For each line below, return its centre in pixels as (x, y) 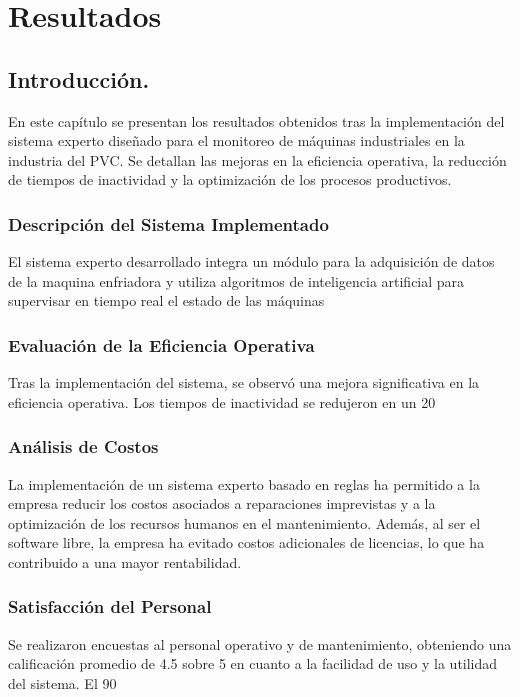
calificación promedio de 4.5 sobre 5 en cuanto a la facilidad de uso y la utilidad (253, 663)
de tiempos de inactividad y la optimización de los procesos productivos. (230, 179)
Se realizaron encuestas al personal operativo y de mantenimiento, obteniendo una (260, 643)
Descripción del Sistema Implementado (168, 223)
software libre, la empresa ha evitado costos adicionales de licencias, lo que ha (246, 542)
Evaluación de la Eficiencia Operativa (161, 344)
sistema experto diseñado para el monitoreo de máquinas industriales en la (236, 140)
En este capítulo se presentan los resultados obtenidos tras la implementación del (256, 120)
